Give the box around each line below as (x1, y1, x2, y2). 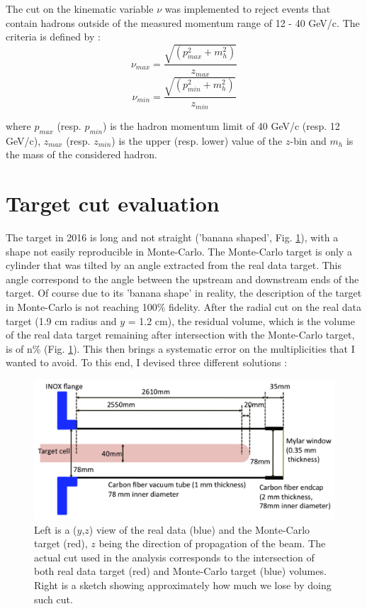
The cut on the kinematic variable (6, 1, 154, 16)
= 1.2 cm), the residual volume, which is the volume (128, 313, 355, 328)
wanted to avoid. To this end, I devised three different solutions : (6, 355, 288, 370)
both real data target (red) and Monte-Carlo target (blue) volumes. (34, 564, 327, 578)
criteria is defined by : (6, 29, 101, 44)
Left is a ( (34, 522, 77, 537)
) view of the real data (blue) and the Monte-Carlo (89, 522, 310, 537)
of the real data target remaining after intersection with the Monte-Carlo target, (6, 327, 355, 342)
